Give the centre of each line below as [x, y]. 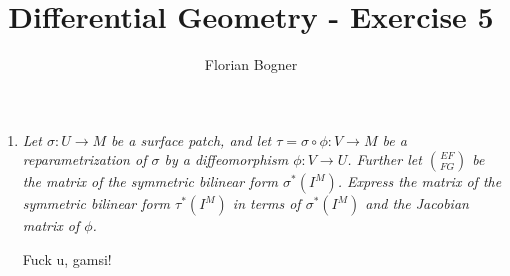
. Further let [384, 159]
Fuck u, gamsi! [67, 258]
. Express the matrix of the [419, 181]
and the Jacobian [417, 203]
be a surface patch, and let [191, 139]
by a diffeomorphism [226, 159]
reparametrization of [84, 159]
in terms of [266, 203]
